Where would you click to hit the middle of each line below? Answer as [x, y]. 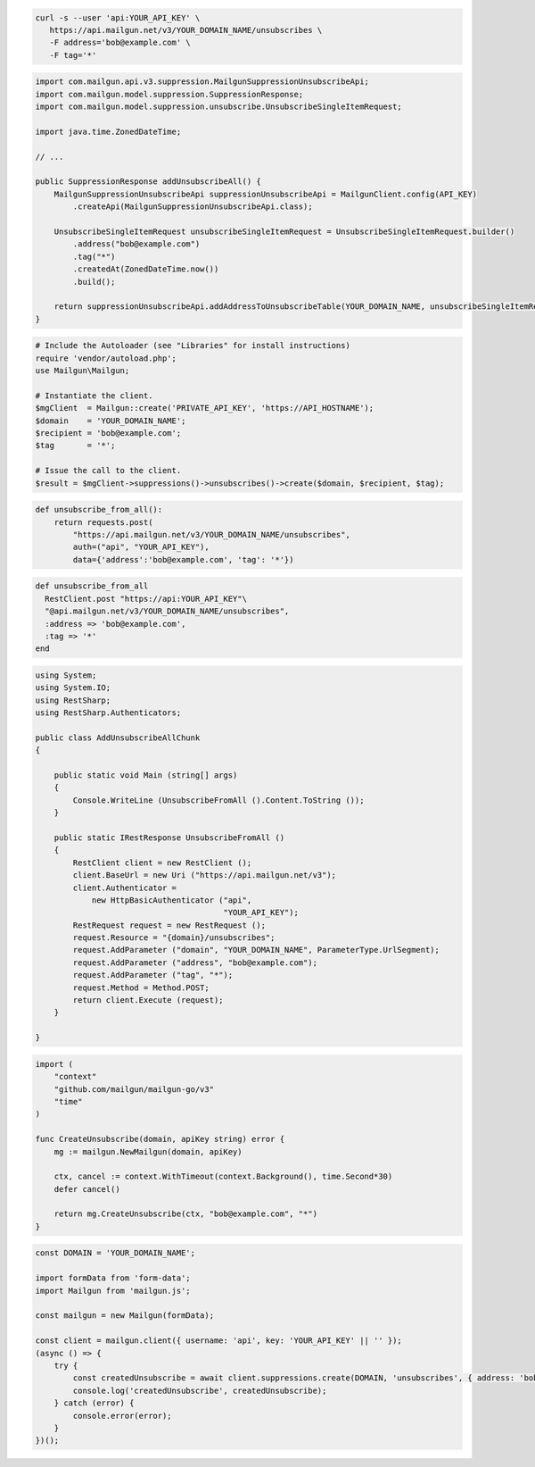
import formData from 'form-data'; [113, 1278]
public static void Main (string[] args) [146, 775]
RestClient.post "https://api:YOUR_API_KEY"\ [146, 599]
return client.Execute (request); [148, 1000]
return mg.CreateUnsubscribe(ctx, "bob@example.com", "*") [186, 1214]
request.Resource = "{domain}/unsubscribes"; [174, 938]
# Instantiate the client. [94, 396]
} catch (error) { [94, 1403]
